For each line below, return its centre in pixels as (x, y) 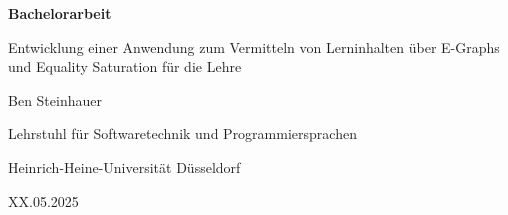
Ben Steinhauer (55, 99)
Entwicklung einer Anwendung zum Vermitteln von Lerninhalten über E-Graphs (254, 46)
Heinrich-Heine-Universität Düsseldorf (124, 166)
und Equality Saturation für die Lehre (125, 66)
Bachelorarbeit (60, 13)
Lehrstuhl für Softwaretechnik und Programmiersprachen (182, 133)
